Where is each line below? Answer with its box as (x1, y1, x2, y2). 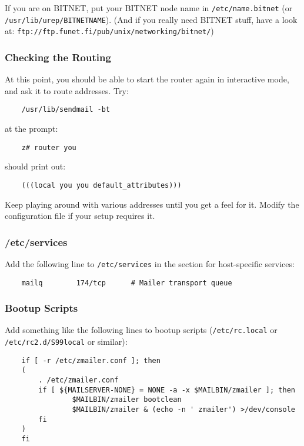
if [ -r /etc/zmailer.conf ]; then (21, 356, 161, 365)
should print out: (5, 160, 66, 172)
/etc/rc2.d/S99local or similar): (5, 335, 128, 348)
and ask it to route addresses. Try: (5, 84, 129, 96)
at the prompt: (5, 122, 58, 135)
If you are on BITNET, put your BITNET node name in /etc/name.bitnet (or (5, 2, 293, 14)
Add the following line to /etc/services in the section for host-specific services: (5, 257, 295, 269)
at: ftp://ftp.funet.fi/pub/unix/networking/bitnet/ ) (5, 25, 214, 37)
